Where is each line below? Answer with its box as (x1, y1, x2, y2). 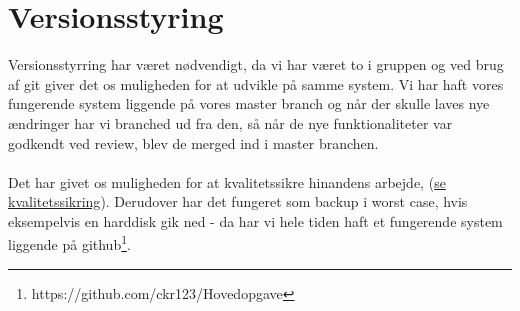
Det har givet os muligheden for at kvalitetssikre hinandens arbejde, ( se (8, 171, 446, 192)
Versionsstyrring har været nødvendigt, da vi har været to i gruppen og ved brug (8, 54, 504, 75)
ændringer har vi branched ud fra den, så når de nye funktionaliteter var (8, 112, 453, 133)
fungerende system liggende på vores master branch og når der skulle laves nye (8, 93, 490, 114)
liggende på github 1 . (8, 231, 131, 255)
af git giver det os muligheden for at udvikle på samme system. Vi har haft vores (8, 73, 504, 94)
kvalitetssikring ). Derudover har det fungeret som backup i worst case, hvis (8, 191, 468, 212)
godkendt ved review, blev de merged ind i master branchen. (8, 132, 379, 153)
